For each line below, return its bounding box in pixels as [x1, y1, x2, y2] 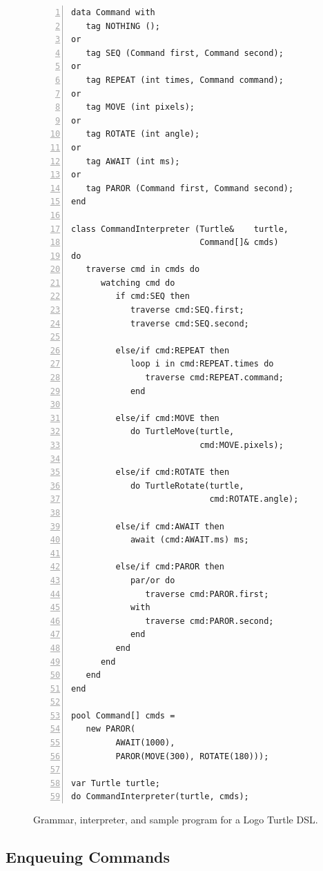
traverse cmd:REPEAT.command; [145, 373, 284, 383]
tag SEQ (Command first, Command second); [86, 48, 284, 58]
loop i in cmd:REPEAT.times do [130, 359, 274, 369]
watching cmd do [100, 277, 175, 288]
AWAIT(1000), [115, 738, 175, 748]
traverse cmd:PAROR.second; [145, 616, 274, 626]
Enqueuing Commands [6, 846, 170, 868]
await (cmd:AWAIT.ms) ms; [130, 535, 249, 545]
